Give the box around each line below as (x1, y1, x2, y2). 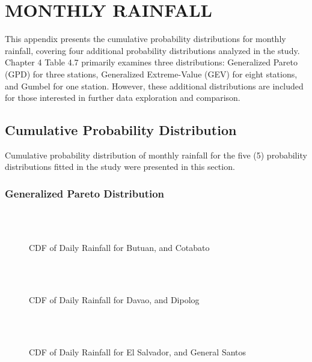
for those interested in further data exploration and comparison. (5, 91, 240, 104)
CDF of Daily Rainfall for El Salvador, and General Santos (29, 346, 246, 358)
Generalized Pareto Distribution (5, 186, 165, 201)
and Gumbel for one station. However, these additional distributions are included (5, 79, 304, 92)
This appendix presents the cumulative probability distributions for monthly (5, 32, 286, 45)
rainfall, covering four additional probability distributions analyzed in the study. (5, 44, 300, 56)
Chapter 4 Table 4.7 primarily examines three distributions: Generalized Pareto (5, 56, 298, 68)
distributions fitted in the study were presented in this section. (5, 160, 235, 173)
